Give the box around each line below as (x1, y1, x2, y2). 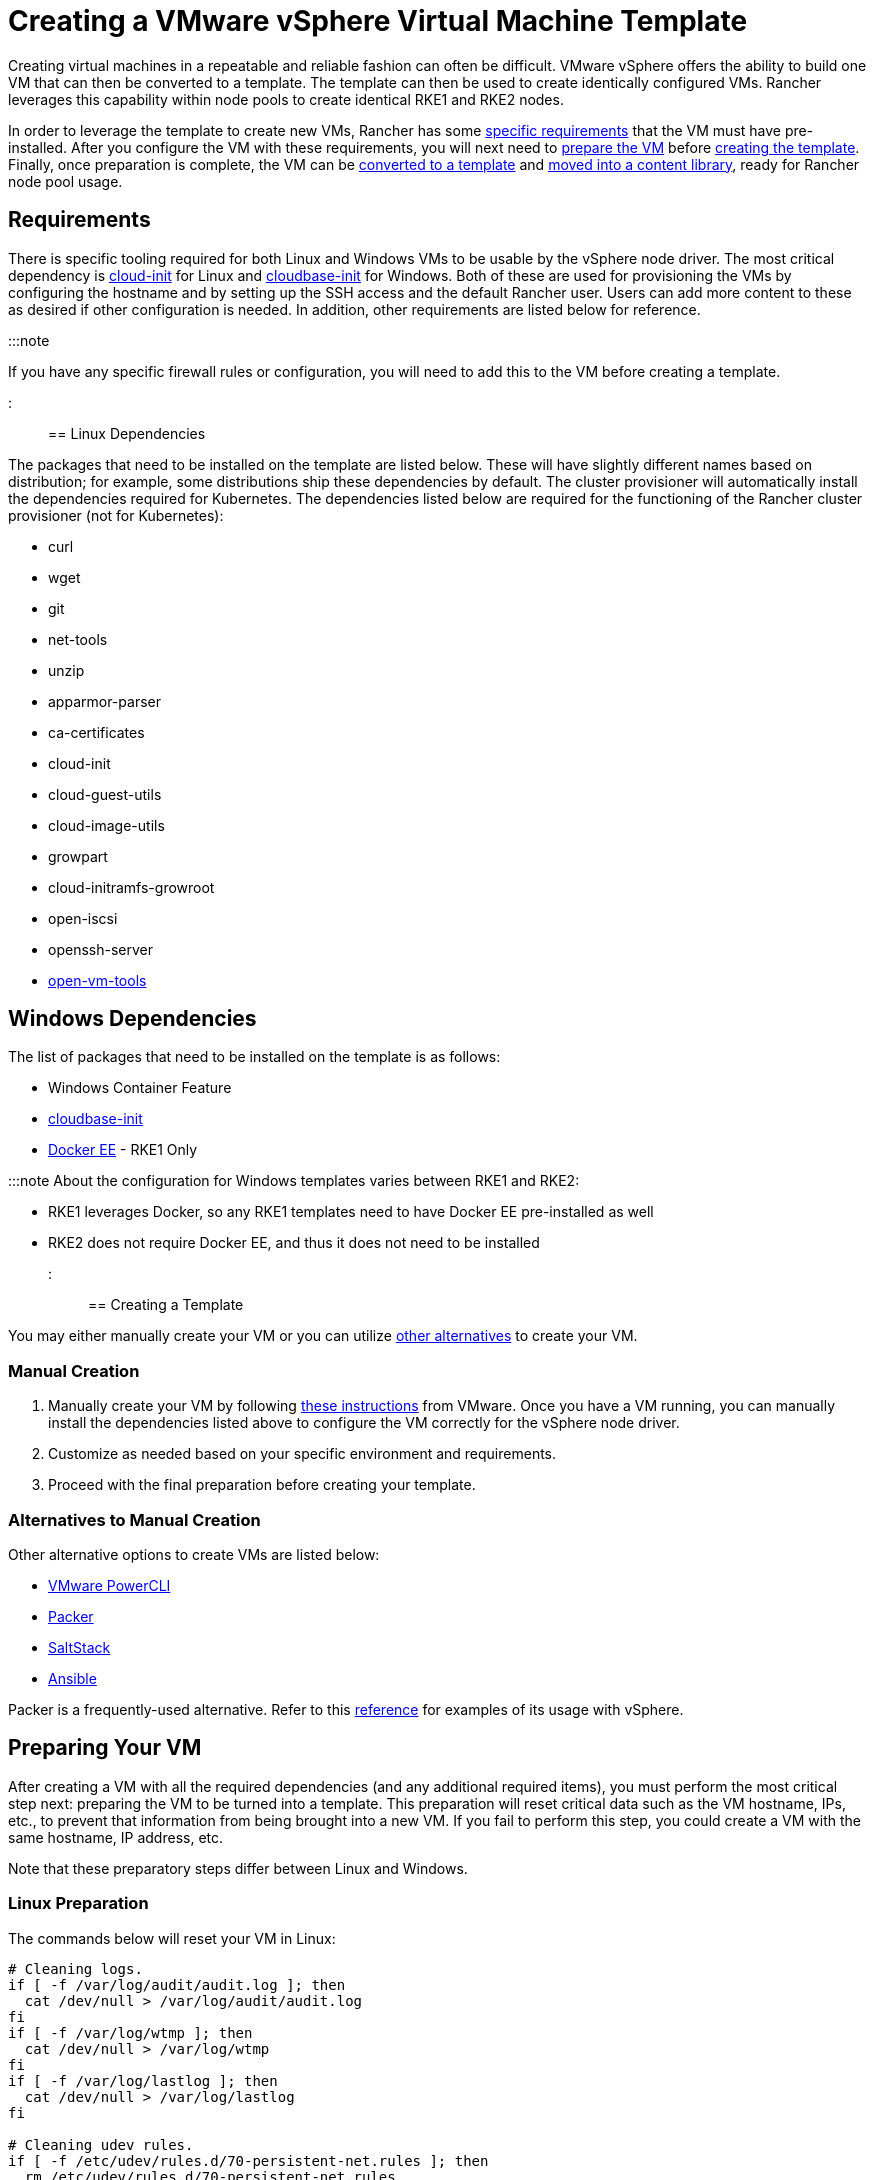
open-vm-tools (48, 971, 147, 989)
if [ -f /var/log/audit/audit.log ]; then (8, 1976, 346, 1993)
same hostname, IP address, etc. (8, 1828, 224, 1846)
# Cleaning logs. (8, 1960, 143, 1977)
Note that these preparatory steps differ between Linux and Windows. (8, 1859, 468, 1877)
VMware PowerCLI (48, 1576, 171, 1594)
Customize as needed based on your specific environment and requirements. (48, 1445, 557, 1463)
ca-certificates (48, 723, 145, 741)
